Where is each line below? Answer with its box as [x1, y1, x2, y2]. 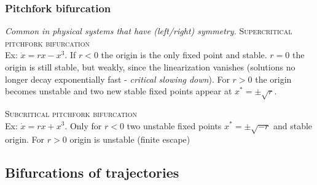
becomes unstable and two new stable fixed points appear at [5, 85, 232, 97]
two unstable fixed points [127, 119, 222, 132]
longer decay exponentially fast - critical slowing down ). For [5, 72, 230, 85]
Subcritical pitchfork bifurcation [5, 107, 138, 119]
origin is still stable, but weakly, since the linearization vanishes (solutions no [5, 61, 295, 73]
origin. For [5, 133, 45, 146]
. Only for [65, 119, 102, 132]
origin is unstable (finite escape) [69, 133, 190, 146]
